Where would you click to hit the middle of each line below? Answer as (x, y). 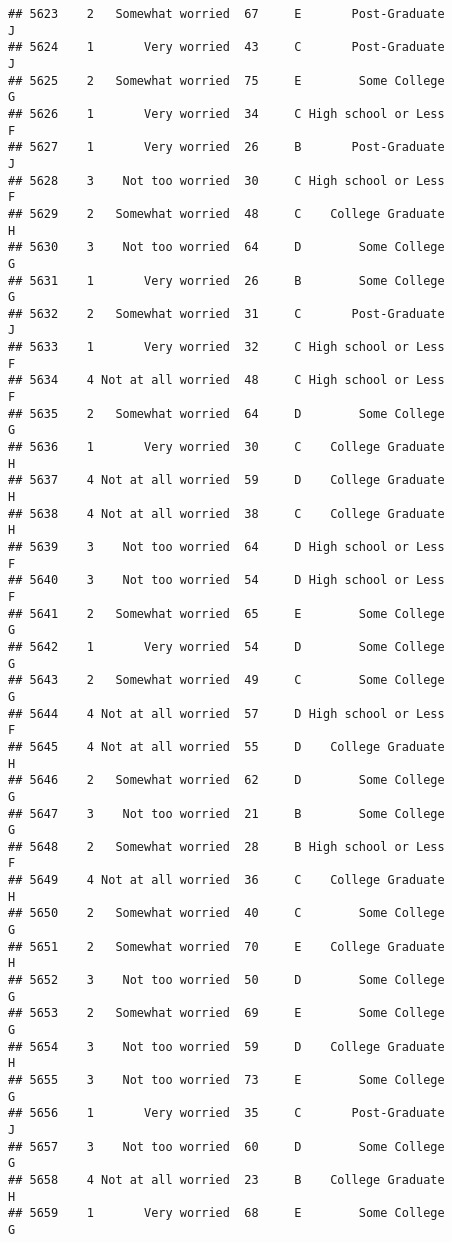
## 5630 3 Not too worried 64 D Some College (226, 247)
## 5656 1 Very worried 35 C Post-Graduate (226, 1113)
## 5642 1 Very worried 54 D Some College (226, 646)
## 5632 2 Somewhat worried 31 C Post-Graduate (226, 313)
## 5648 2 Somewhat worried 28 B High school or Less (226, 846)
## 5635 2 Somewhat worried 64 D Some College (226, 413)
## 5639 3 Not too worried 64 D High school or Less (226, 547)
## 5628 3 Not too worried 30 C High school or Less (226, 180)
